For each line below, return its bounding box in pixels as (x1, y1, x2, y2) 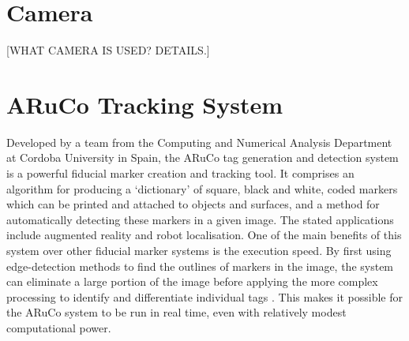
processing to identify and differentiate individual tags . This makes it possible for (6, 288, 403, 305)
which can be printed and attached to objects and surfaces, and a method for (6, 196, 380, 212)
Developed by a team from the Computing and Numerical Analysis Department (6, 133, 392, 150)
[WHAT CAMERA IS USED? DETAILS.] (6, 42, 210, 58)
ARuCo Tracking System (6, 88, 283, 120)
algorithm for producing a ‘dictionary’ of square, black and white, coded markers (6, 180, 398, 197)
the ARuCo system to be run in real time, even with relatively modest (6, 304, 347, 320)
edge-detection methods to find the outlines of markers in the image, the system (6, 257, 394, 274)
